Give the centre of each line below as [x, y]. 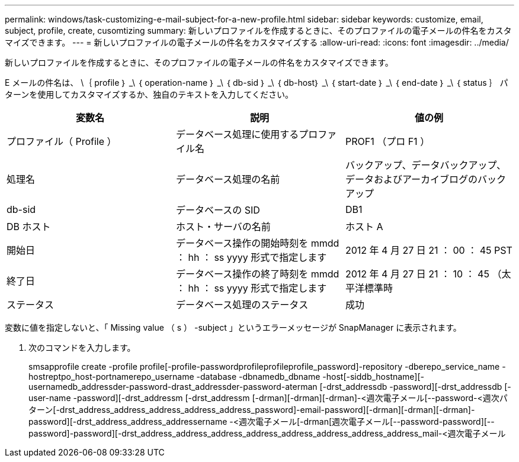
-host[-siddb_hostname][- [374, 377]
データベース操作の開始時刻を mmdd [257, 243]
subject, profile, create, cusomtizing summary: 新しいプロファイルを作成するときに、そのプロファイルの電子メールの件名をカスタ [258, 30]
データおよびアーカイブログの [411, 179]
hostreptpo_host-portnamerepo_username [111, 377]
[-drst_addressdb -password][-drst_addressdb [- [415, 387]
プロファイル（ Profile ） [62, 141]
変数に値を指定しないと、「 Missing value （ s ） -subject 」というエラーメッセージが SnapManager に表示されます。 [233, 327]
